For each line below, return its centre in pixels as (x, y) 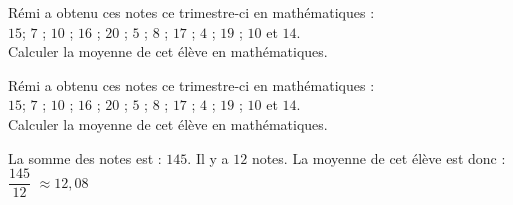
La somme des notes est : (85, 157)
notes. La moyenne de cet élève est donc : (378, 157)
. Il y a (208, 157)
